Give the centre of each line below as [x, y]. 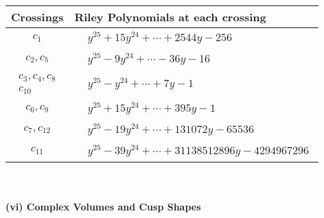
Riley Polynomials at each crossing [170, 17]
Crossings [37, 17]
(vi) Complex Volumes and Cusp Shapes [103, 207]
